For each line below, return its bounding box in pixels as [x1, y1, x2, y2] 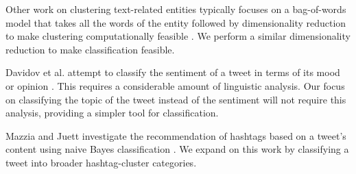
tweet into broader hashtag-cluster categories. [5, 155, 197, 169]
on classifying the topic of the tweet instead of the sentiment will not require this [5, 92, 346, 106]
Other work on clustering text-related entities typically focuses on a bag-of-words [5, 2, 346, 16]
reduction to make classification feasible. [5, 42, 175, 56]
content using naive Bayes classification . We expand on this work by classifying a [5, 142, 349, 156]
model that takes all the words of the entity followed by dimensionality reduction [5, 15, 346, 29]
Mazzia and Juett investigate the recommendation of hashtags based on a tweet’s [5, 128, 346, 142]
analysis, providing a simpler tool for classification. [5, 105, 219, 120]
